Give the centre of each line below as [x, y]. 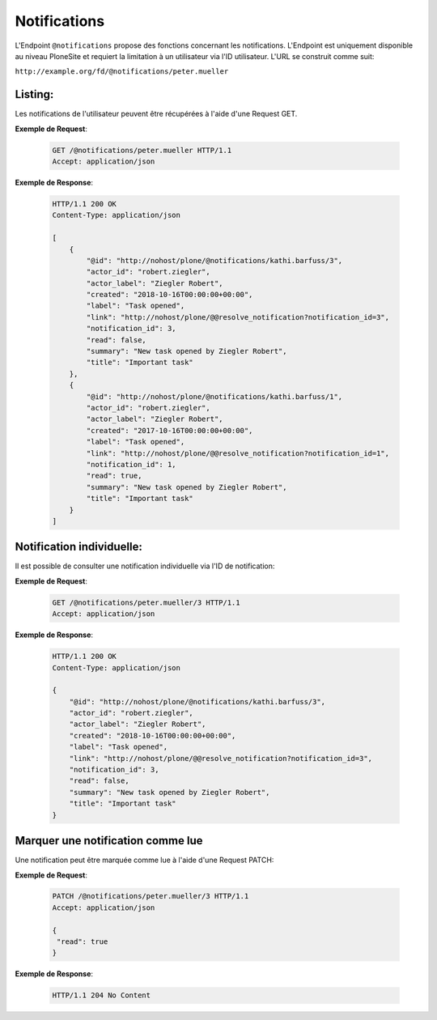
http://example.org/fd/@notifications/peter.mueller [122, 72]
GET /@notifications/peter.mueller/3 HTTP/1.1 [146, 602]
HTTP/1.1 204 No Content [102, 995]
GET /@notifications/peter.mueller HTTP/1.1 [142, 150]
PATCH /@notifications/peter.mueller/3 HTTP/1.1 [151, 896]
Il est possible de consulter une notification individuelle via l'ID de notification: [145, 566]
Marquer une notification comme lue [109, 841]
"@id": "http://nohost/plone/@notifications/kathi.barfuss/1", [214, 396]
